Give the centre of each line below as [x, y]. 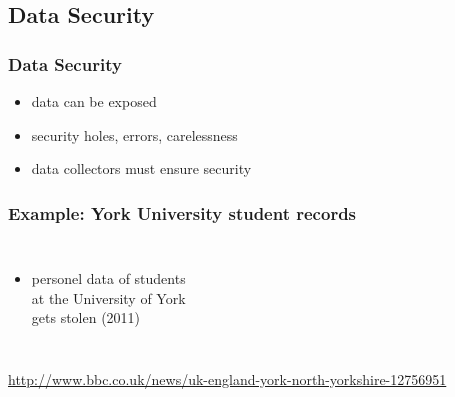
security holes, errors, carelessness [134, 134]
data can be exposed [94, 101]
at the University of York [108, 297]
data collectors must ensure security [141, 168]
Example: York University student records [182, 212]
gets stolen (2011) [86, 317]
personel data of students [108, 278]
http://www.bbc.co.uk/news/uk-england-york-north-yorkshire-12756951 [227, 378]
